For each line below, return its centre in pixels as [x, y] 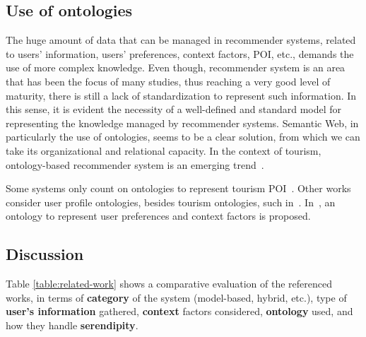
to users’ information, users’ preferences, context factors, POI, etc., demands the [180, 53]
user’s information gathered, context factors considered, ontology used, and [179, 311]
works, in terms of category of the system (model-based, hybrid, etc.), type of [176, 297]
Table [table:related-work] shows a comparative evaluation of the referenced [169, 284]
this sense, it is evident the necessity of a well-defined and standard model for [174, 109]
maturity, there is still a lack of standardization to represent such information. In [181, 95]
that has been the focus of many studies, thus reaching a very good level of [168, 81]
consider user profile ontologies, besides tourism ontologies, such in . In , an [171, 202]
